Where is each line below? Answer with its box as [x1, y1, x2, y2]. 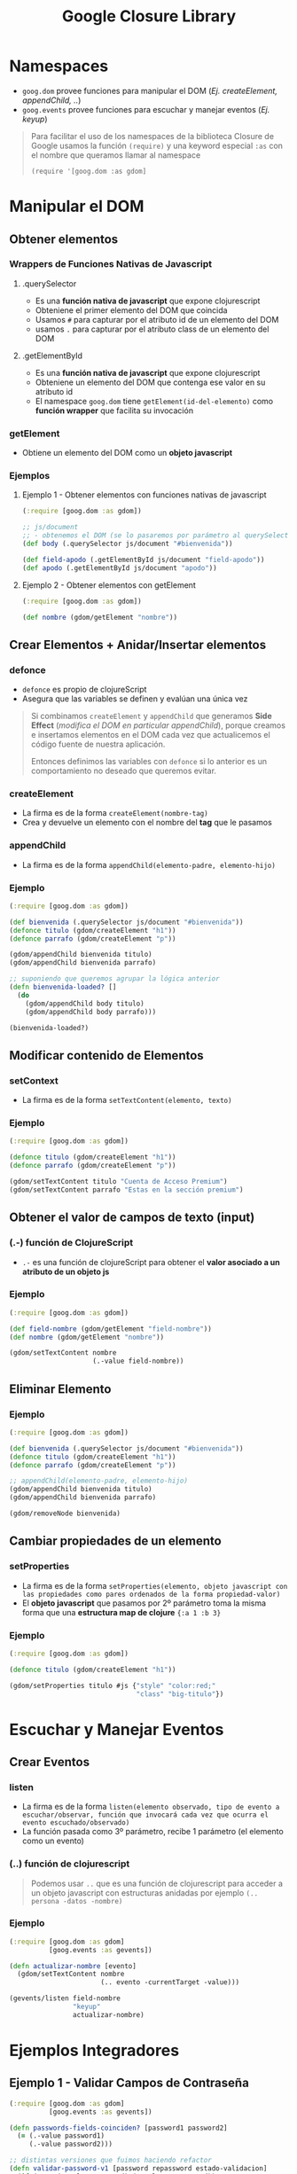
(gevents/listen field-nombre [9, 1994, 121, 2003]
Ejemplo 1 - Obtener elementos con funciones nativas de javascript [21, 489, 268, 500]
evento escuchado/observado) [21, 1818, 130, 1827]
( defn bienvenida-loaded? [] [9, 982, 117, 992]
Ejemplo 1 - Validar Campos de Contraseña [9, 2076, 250, 2091]
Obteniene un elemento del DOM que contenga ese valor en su [35, 377, 266, 387]
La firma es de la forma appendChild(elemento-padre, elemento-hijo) [21, 859, 277, 870]
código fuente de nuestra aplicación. [30, 739, 166, 750]
